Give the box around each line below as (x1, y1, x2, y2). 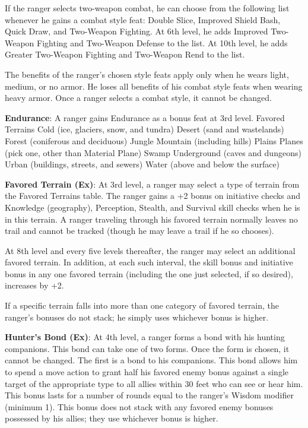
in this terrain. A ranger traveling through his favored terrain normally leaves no (5, 213, 298, 225)
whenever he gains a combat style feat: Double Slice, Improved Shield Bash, (5, 13, 281, 26)
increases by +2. (5, 279, 64, 291)
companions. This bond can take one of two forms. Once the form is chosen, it (5, 342, 290, 354)
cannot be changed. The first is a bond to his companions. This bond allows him (5, 354, 298, 366)
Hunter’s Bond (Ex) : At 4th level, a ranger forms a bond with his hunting (5, 331, 285, 343)
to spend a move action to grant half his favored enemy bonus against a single (5, 366, 289, 378)
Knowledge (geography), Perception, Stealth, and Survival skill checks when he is (5, 201, 300, 213)
